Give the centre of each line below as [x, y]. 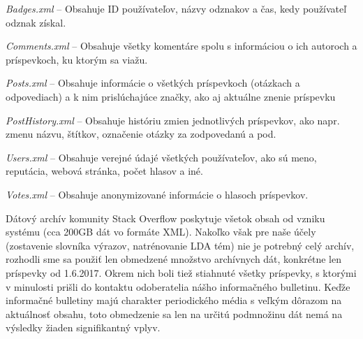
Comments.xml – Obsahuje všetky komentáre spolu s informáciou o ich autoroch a [181, 46]
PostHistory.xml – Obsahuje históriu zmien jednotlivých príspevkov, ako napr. [173, 120]
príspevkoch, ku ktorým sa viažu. [77, 59]
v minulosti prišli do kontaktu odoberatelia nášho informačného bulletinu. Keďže [178, 286]
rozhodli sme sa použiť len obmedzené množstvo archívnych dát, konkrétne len [173, 259]
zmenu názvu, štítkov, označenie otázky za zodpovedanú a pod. [141, 134]
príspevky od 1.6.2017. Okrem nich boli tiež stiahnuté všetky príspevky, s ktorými [181, 272]
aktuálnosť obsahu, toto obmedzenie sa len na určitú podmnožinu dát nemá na [174, 313]
